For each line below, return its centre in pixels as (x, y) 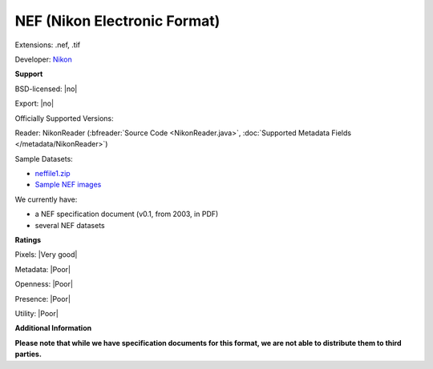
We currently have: (46, 199)
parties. (28, 354)
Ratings (28, 240)
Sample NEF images (68, 185)
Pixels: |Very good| (46, 255)
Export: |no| (34, 103)
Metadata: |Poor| (43, 269)
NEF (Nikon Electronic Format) (117, 21)
